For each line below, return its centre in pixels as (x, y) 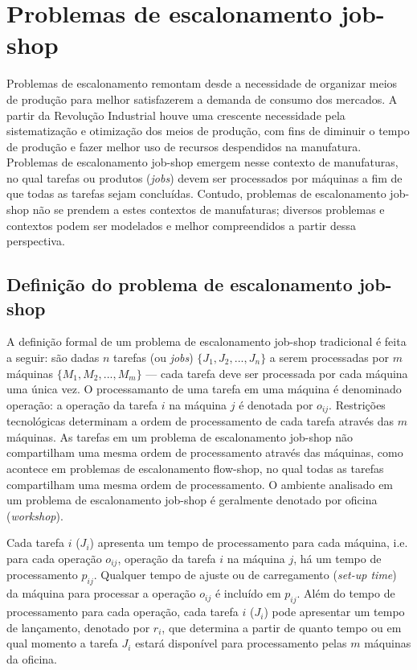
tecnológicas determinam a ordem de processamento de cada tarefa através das (200, 421)
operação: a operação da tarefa (82, 404)
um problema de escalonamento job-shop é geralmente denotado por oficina (192, 500)
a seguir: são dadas (53, 358)
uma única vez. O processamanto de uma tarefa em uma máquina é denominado (204, 389)
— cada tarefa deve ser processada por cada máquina (277, 373)
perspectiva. (36, 241)
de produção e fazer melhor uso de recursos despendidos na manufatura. (184, 146)
